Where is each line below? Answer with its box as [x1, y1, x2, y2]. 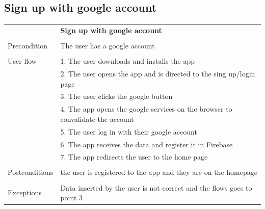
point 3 [60, 192, 83, 203]
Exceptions [8, 187, 42, 198]
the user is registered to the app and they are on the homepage [60, 167, 257, 177]
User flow [8, 56, 37, 66]
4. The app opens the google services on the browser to [60, 103, 232, 114]
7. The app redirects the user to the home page [60, 151, 208, 162]
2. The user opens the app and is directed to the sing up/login [60, 68, 255, 79]
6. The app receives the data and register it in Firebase [60, 139, 233, 149]
